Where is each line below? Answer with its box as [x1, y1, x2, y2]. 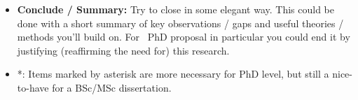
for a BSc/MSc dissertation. [52, 80, 172, 94]
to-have [17, 80, 49, 94]
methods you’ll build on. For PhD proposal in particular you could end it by [17, 29, 350, 44]
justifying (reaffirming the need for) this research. [17, 43, 230, 57]
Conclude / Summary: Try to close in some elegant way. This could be [17, 2, 335, 16]
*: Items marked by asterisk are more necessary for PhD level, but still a [17, 66, 329, 81]
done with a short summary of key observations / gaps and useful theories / [17, 15, 344, 30]
